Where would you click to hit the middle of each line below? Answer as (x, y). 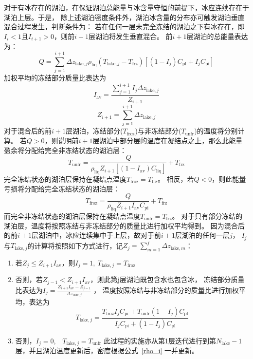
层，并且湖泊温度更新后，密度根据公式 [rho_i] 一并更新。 (107, 350)
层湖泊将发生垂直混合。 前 (130, 36)
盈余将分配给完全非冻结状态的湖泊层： (65, 150)
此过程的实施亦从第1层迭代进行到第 (160, 340)
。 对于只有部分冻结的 (207, 216)
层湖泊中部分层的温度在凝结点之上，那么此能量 (168, 141)
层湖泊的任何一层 (202, 235)
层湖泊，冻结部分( (94, 131)
